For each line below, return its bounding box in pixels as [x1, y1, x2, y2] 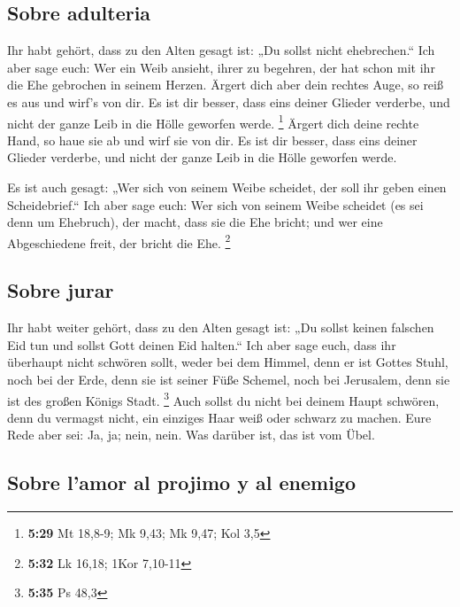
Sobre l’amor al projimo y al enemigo [7, 469, 356, 496]
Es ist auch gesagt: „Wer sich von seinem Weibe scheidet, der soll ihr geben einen [7, 178, 447, 197]
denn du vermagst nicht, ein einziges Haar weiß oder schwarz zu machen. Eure [7, 408, 432, 426]
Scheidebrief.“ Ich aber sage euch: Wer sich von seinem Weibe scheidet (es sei [7, 195, 424, 214]
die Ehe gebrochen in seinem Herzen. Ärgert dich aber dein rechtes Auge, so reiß [7, 75, 443, 94]
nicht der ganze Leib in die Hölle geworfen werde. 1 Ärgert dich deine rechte [7, 111, 419, 132]
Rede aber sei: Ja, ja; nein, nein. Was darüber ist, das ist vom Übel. [7, 425, 375, 444]
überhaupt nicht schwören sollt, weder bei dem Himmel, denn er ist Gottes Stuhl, [7, 353, 448, 371]
